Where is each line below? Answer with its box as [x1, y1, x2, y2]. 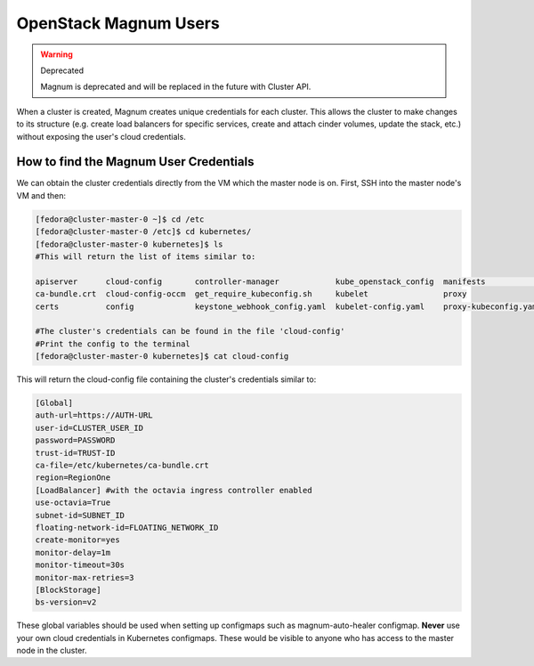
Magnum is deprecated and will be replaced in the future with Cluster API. [40, 81, 311, 93]
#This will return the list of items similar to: [35, 251, 256, 262]
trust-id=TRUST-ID [35, 448, 116, 458]
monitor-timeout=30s [35, 560, 125, 570]
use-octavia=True [35, 498, 111, 508]
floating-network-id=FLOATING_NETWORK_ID [35, 522, 219, 532]
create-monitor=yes [35, 535, 120, 545]
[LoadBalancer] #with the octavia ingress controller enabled [35, 485, 312, 495]
